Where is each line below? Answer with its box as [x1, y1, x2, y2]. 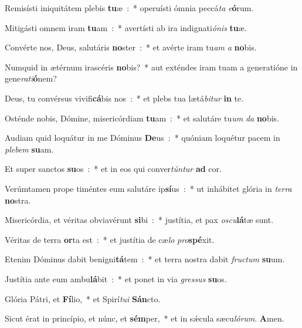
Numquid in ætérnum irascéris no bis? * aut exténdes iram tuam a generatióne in [5, 60, 298, 73]
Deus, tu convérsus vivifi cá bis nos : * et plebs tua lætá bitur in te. [5, 92, 244, 104]
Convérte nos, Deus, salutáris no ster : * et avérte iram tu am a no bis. [5, 41, 257, 53]
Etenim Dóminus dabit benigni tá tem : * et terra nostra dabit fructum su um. [5, 253, 285, 265]
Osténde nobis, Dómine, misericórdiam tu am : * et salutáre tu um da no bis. [5, 111, 279, 124]
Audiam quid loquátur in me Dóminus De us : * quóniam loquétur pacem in [5, 131, 280, 144]
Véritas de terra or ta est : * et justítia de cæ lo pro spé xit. [5, 233, 215, 245]
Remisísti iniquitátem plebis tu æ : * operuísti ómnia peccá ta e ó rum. [5, 2, 254, 13]
